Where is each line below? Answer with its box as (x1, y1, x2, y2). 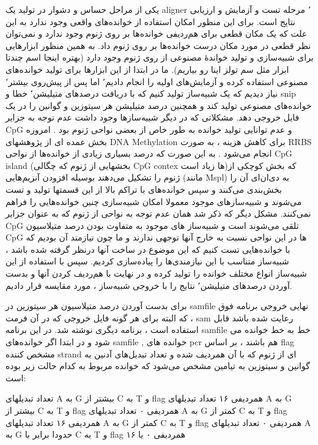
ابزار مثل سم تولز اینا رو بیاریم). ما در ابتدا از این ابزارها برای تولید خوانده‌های (6, 62, 289, 75)
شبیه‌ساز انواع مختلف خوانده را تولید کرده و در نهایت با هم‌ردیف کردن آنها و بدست (6, 267, 307, 280)
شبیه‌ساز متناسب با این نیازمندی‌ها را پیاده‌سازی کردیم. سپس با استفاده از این (6, 255, 289, 267)
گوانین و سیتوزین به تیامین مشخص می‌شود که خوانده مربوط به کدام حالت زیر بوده (6, 359, 310, 372)
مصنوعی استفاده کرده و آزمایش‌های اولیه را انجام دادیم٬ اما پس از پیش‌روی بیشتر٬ (6, 75, 308, 88)
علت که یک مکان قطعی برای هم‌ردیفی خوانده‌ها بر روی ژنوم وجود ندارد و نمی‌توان (6, 27, 308, 40)
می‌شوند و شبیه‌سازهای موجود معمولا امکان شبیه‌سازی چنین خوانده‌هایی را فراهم (6, 195, 302, 208)
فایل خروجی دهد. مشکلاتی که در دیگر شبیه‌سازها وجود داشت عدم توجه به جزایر (6, 111, 300, 124)
